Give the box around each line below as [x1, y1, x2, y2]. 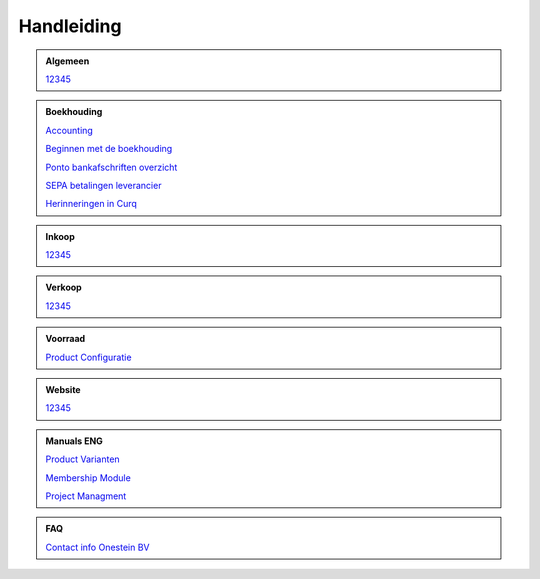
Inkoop [45, 230, 75, 242]
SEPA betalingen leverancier [45, 179, 162, 191]
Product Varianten [45, 453, 120, 465]
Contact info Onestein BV [45, 541, 150, 553]
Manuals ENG [45, 435, 104, 447]
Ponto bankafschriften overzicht [45, 161, 178, 173]
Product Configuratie [45, 351, 132, 363]
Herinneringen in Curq [45, 198, 137, 210]
